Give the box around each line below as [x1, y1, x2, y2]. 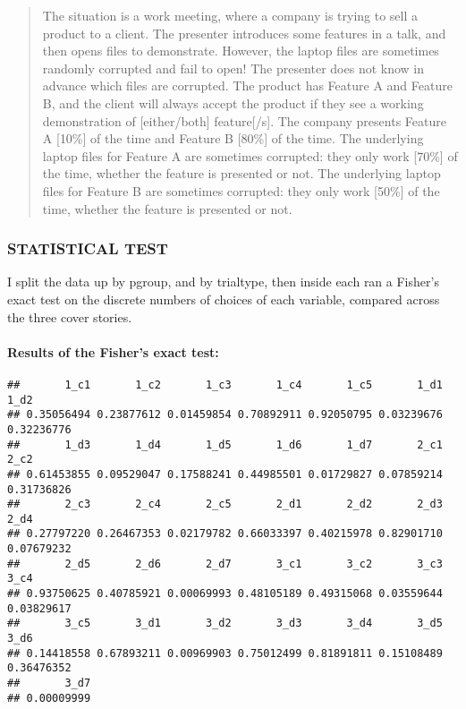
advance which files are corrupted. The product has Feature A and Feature [42, 76, 453, 95]
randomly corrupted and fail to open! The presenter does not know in [42, 58, 425, 77]
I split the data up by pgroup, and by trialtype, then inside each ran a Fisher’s [7, 272, 439, 291]
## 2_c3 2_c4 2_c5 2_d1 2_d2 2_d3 [7, 498, 443, 511]
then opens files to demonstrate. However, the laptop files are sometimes [42, 41, 439, 60]
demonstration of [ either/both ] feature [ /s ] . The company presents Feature [42, 111, 446, 130]
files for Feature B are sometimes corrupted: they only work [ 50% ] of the [42, 181, 440, 200]
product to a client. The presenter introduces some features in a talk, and [42, 23, 446, 42]
